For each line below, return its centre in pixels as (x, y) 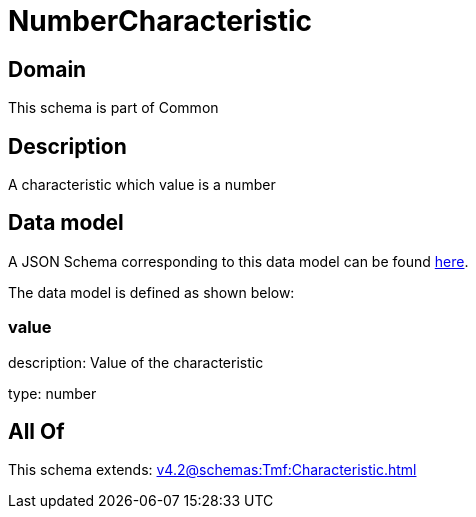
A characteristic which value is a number (142, 185)
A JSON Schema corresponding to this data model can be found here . (238, 261)
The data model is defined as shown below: (151, 292)
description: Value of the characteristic (136, 362)
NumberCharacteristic (160, 21)
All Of (36, 432)
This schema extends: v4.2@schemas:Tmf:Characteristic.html (212, 470)
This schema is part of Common (113, 108)
